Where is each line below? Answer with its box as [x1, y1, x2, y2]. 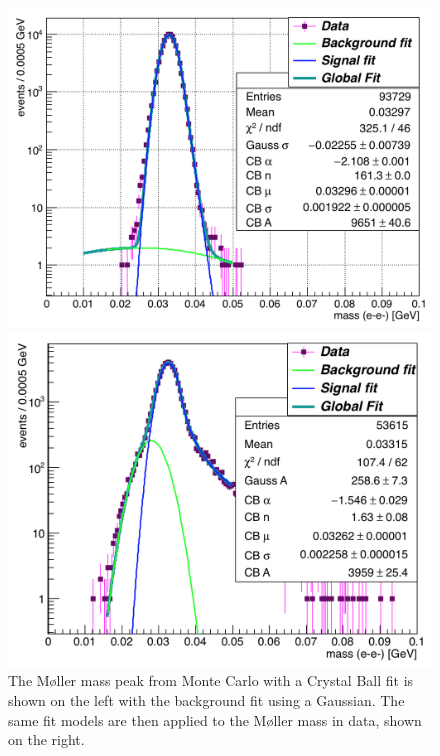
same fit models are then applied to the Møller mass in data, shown [8, 709, 422, 730]
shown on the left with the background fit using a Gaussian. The [8, 690, 405, 710]
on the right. [8, 729, 85, 750]
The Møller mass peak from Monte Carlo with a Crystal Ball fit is [8, 670, 414, 691]
